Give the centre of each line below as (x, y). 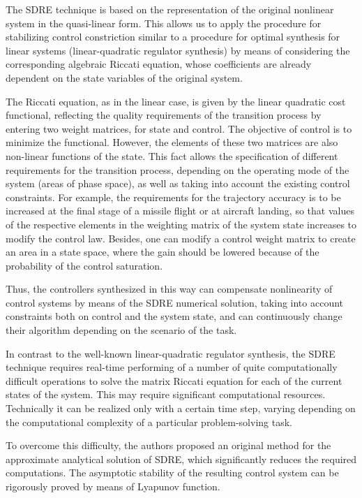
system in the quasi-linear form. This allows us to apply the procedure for (164, 23)
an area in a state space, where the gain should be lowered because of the (163, 252)
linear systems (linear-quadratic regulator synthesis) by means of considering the (178, 50)
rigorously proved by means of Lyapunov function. (113, 486)
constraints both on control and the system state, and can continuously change (174, 316)
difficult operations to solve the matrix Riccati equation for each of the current (174, 380)
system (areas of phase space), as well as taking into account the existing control (178, 183)
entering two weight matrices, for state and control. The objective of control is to (179, 128)
